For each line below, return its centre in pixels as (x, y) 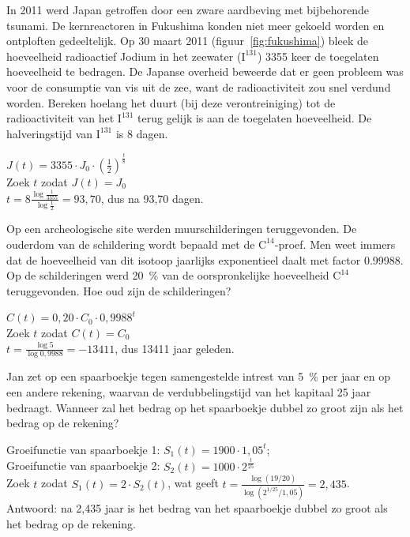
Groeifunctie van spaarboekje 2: (83, 466)
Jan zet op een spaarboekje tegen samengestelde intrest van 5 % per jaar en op (198, 376)
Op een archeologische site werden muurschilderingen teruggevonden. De (182, 229)
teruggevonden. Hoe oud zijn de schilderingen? (119, 290)
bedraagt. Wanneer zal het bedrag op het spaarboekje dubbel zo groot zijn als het (205, 407)
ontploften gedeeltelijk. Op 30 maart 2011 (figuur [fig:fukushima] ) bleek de (187, 41)
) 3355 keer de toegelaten (318, 56)
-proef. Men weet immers (335, 244)
